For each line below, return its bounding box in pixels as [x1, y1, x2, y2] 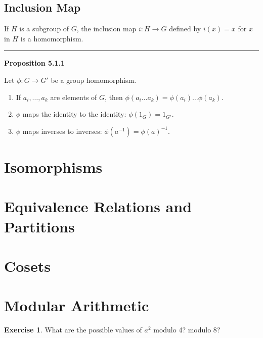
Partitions [4, 216, 75, 236]
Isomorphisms [4, 156, 103, 177]
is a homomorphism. [20, 33, 83, 43]
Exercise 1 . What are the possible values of [4, 324, 142, 335]
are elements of [50, 91, 97, 102]
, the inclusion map [76, 23, 137, 34]
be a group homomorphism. [51, 74, 137, 85]
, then [105, 91, 123, 102]
